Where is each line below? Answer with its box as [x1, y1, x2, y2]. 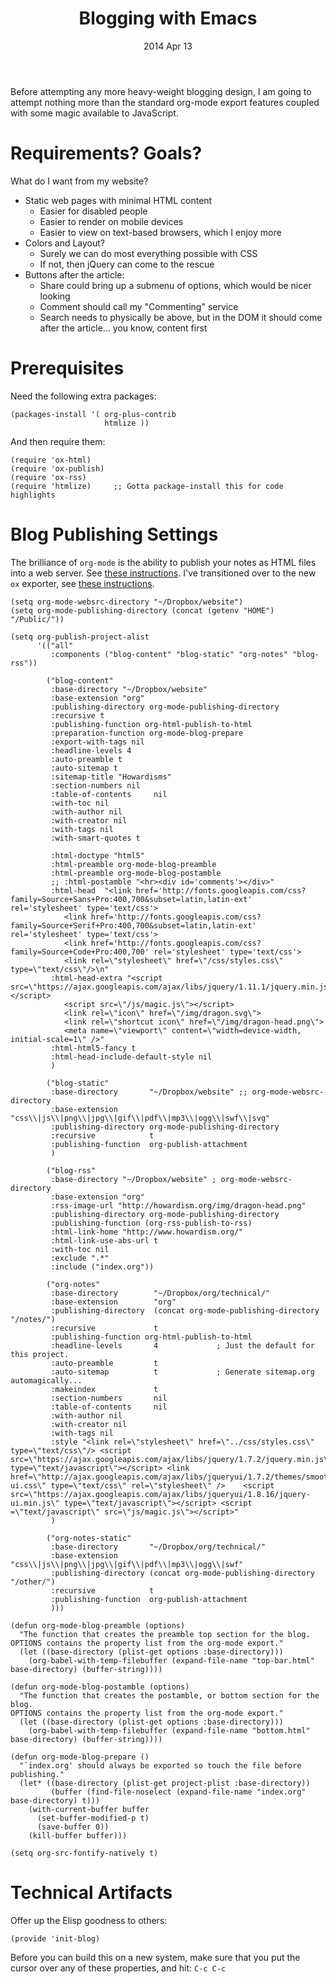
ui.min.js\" [10, 1498, 60, 1508]
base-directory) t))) [10, 1795, 101, 1806]
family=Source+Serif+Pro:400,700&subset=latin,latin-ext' [10, 920, 257, 931]
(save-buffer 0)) [36, 1822, 110, 1832]
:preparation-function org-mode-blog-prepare [50, 728, 244, 738]
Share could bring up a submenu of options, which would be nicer [39, 279, 312, 291]
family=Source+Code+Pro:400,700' [10, 947, 150, 957]
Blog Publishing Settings [10, 523, 219, 546]
